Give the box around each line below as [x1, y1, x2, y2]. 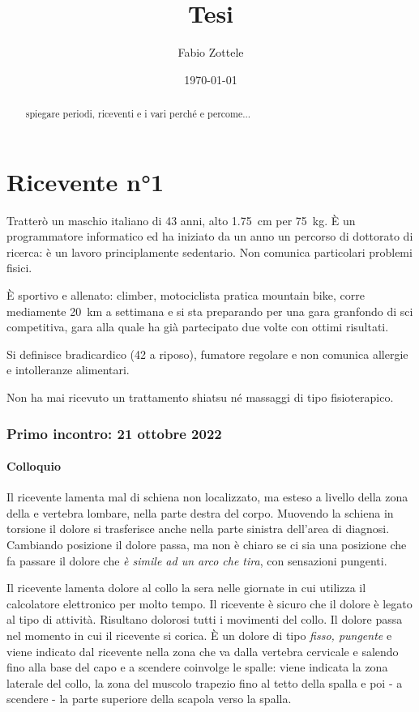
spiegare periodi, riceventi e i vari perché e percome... [25, 107, 251, 121]
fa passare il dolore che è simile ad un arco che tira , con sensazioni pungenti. [6, 552, 387, 569]
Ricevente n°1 [6, 164, 165, 198]
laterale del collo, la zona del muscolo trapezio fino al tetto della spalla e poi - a [6, 674, 403, 691]
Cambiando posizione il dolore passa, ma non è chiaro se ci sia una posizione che [6, 536, 407, 553]
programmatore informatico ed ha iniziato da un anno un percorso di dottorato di [6, 228, 413, 245]
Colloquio [6, 458, 62, 475]
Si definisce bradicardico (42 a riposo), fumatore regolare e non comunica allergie [6, 345, 408, 362]
